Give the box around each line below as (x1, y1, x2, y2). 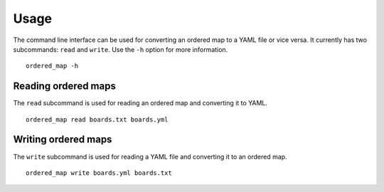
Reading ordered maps (13, 80, 117, 92)
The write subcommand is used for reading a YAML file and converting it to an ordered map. (13, 152, 287, 161)
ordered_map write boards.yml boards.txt (26, 169, 172, 177)
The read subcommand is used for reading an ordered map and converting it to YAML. (13, 99, 268, 107)
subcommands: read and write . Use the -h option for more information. (13, 45, 228, 53)
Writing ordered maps (13, 134, 112, 146)
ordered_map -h (26, 62, 79, 70)
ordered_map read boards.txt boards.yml (26, 115, 169, 124)
